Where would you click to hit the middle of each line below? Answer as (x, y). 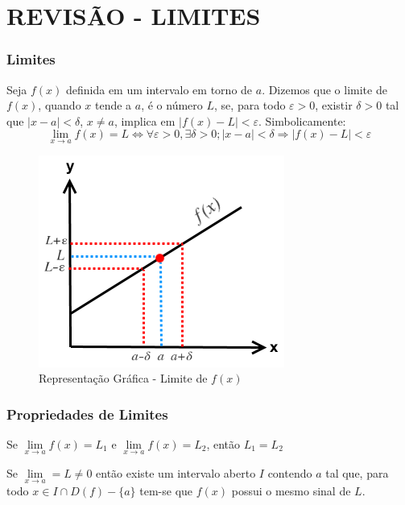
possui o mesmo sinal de (291, 491)
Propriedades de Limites (87, 414)
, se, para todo (250, 105)
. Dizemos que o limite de (324, 89)
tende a (114, 105)
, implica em (145, 120)
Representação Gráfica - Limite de (123, 378)
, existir (334, 105)
